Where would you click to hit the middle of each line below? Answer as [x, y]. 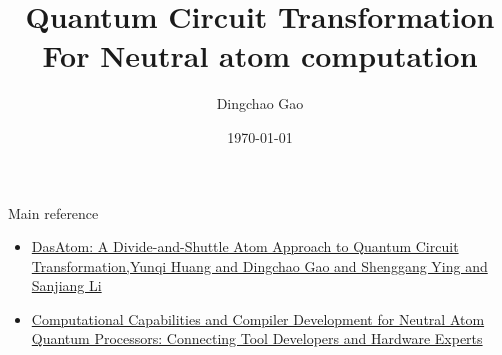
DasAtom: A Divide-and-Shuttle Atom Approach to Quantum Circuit [245, 246]
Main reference [53, 212]
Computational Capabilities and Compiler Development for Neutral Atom [258, 318]
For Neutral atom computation [260, 55]
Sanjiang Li [66, 285]
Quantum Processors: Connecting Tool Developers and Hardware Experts [257, 338]
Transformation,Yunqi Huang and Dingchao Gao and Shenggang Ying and [259, 265]
